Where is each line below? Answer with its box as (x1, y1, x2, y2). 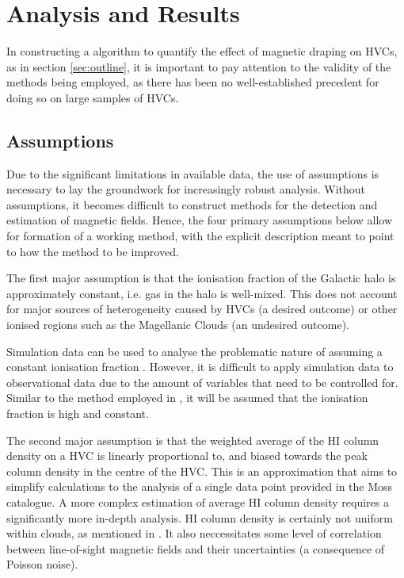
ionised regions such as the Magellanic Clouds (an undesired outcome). (6, 316, 349, 333)
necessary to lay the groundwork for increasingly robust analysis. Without (6, 181, 366, 197)
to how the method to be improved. (6, 243, 179, 259)
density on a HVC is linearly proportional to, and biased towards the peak (6, 447, 368, 464)
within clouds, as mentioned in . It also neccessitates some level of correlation (6, 525, 382, 542)
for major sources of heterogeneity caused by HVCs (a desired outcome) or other (6, 300, 398, 317)
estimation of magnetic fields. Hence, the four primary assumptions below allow (6, 212, 392, 228)
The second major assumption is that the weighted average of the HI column (6, 431, 379, 448)
